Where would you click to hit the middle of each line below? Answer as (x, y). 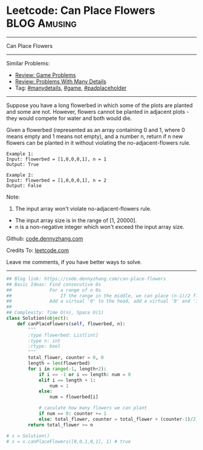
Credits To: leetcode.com (38, 250)
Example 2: (20, 175)
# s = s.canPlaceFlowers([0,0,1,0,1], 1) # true (69, 442)
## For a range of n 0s (54, 290)
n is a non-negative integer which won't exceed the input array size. (100, 227)
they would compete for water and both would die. (69, 118)
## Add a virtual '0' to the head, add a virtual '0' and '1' (104, 301)
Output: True (23, 164)
